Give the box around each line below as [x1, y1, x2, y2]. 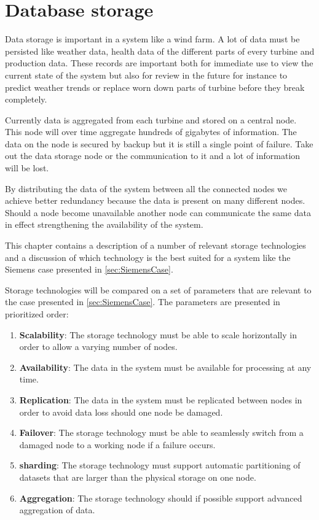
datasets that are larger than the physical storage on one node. [19, 470, 256, 483]
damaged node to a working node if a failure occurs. [19, 438, 216, 451]
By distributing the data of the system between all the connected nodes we [5, 182, 288, 195]
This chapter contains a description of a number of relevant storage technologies [5, 239, 306, 252]
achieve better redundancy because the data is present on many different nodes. [5, 194, 305, 207]
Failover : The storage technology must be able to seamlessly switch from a [19, 426, 304, 439]
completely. [5, 93, 47, 106]
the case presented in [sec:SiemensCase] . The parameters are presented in [5, 295, 280, 308]
